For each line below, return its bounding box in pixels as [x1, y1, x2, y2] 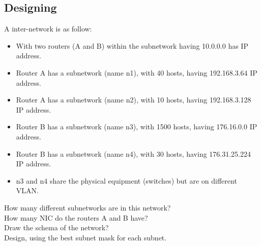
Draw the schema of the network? [4, 222, 109, 233]
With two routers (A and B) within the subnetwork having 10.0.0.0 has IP [16, 40, 248, 51]
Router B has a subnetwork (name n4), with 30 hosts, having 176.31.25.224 [16, 148, 251, 159]
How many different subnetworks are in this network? [4, 202, 171, 213]
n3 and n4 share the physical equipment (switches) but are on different [16, 175, 237, 186]
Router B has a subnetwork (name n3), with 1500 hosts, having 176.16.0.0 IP [16, 121, 257, 132]
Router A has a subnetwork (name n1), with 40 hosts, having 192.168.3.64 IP [16, 67, 257, 78]
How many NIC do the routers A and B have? [4, 212, 148, 223]
